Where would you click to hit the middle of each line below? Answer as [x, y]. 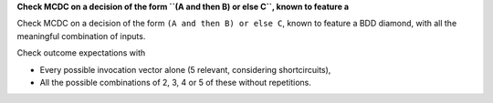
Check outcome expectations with [81, 53]
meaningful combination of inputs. [81, 36]
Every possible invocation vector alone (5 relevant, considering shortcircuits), [185, 69]
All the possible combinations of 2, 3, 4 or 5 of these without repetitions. [176, 82]
